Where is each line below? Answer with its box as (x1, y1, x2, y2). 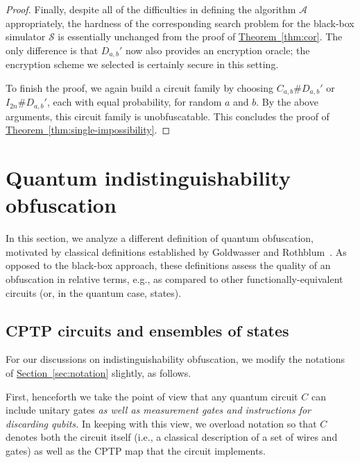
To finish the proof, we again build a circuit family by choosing (6, 80, 274, 95)
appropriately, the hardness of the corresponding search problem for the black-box (6, 15, 354, 30)
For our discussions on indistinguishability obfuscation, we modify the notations (6, 352, 345, 366)
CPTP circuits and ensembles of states (6, 319, 289, 341)
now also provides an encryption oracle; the (125, 42, 310, 57)
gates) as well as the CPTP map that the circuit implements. (6, 443, 266, 457)
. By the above (256, 95, 318, 109)
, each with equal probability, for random (46, 95, 222, 109)
